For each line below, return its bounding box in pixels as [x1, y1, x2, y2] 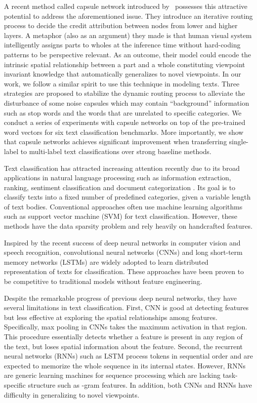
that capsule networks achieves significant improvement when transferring [4, 136, 227, 147]
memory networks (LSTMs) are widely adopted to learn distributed [4, 256, 209, 267]
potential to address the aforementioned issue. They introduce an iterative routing [4, 10, 253, 21]
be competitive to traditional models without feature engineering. [4, 276, 202, 286]
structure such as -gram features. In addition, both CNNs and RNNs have [28, 379, 252, 390]
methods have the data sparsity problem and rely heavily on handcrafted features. [4, 221, 253, 231]
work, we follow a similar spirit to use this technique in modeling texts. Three [4, 78, 240, 88]
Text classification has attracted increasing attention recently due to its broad [4, 162, 240, 173]
